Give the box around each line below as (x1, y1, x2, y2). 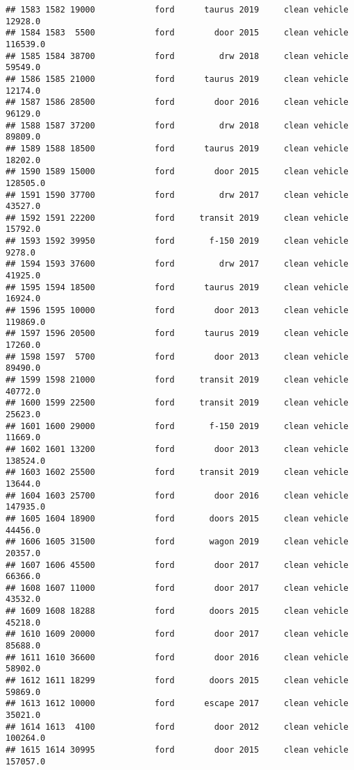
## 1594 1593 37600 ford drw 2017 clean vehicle (6, 259, 348, 269)
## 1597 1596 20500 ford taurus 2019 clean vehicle (6, 328, 348, 339)
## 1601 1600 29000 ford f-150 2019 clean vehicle (6, 421, 348, 431)
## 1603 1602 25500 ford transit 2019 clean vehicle (6, 467, 348, 478)
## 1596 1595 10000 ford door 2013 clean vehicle (6, 306, 348, 316)
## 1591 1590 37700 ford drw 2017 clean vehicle (6, 190, 348, 200)
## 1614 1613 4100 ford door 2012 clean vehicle (6, 721, 348, 732)
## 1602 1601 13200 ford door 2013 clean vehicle (6, 444, 348, 454)
